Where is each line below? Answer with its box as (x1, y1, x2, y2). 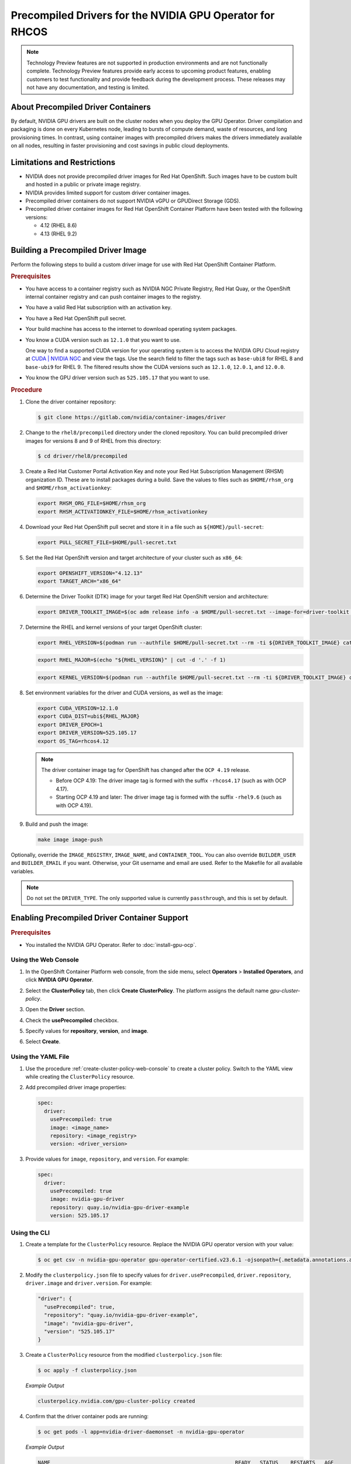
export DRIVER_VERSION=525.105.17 (37, 730, 137, 736)
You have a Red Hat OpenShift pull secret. (25, 314, 127, 321)
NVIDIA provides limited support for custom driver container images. (25, 189, 191, 196)
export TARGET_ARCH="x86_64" (37, 577, 122, 584)
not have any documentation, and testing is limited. (26, 84, 150, 91)
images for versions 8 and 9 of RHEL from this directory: (25, 437, 161, 444)
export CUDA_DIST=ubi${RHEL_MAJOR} (37, 713, 140, 720)
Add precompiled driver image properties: (25, 1084, 127, 1091)
